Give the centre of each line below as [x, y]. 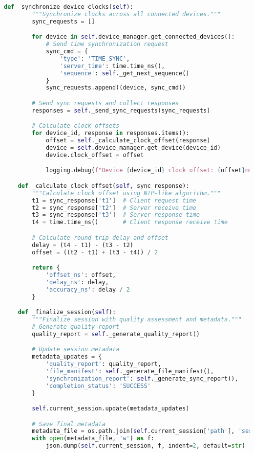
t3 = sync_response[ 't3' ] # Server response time [116, 215]
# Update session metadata [76, 350]
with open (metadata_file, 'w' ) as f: [93, 439]
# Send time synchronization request [107, 44]
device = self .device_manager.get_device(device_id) [133, 147]
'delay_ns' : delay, [77, 282]
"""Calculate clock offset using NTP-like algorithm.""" [126, 193]
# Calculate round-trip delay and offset [100, 238]
